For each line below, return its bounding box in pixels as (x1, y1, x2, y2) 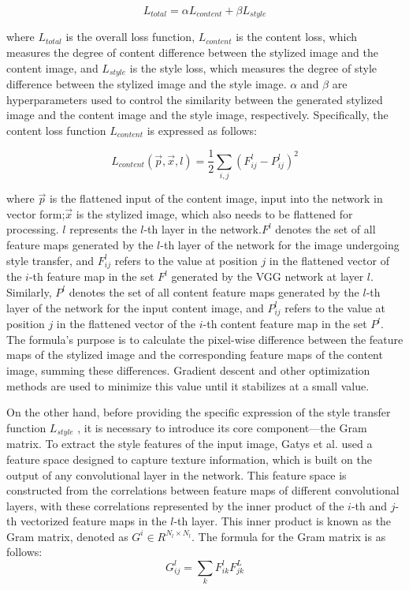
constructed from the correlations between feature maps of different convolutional (6, 482, 400, 499)
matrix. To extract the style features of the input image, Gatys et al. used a (6, 435, 373, 452)
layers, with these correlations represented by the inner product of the (6, 497, 344, 513)
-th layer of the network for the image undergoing (160, 237, 400, 253)
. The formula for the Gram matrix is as (191, 528, 386, 544)
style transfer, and (6, 252, 95, 268)
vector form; (6, 205, 65, 222)
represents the (69, 221, 137, 237)
